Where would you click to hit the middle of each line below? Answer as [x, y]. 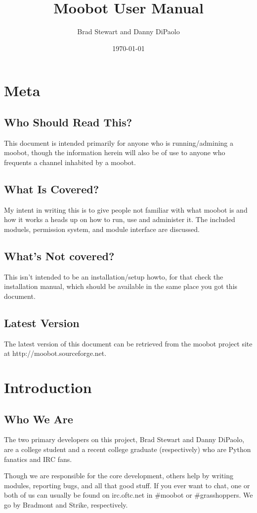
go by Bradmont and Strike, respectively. [66, 504]
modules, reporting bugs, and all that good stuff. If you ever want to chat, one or [127, 485]
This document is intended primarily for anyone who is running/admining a [119, 142]
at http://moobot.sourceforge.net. [55, 353]
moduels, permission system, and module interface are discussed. [102, 229]
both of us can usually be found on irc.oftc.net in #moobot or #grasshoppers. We [128, 495]
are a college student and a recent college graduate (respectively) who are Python [128, 449]
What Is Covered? [52, 189]
